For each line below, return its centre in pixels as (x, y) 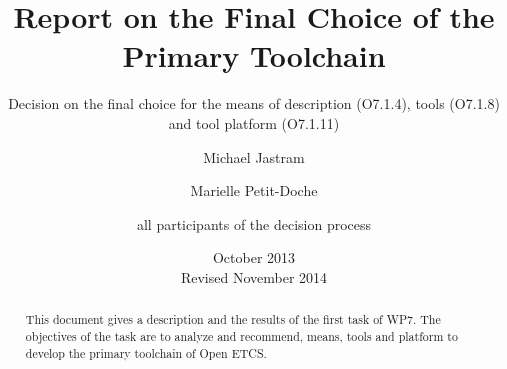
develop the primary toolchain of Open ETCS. (146, 352)
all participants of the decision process (254, 223)
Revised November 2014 (254, 276)
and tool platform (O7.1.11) (254, 122)
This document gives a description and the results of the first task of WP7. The (233, 319)
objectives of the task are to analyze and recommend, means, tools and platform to (241, 335)
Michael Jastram (254, 156)
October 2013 (254, 257)
